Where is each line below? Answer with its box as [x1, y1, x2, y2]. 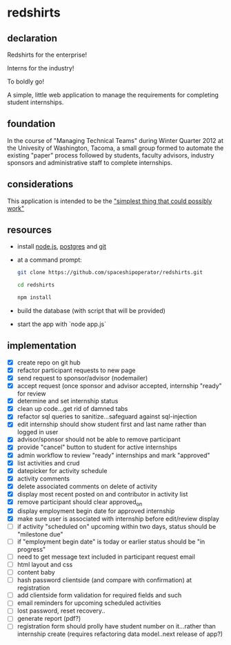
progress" [17, 545, 46, 553]
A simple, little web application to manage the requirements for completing [7, 91, 219, 99]
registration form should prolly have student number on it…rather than [17, 622, 216, 630]
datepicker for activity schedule [17, 466, 108, 474]
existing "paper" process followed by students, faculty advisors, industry [7, 151, 214, 160]
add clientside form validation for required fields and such [17, 591, 182, 599]
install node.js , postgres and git [17, 242, 107, 251]
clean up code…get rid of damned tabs [17, 405, 128, 413]
